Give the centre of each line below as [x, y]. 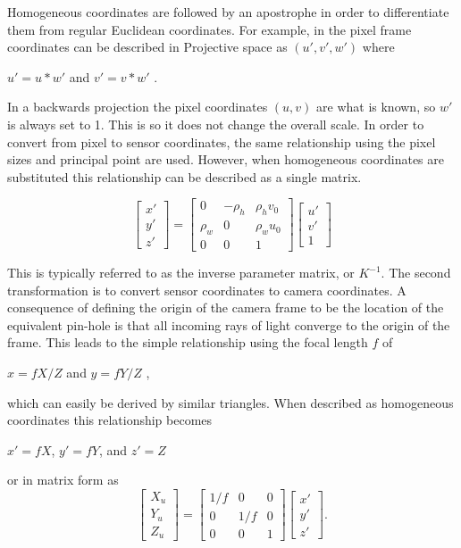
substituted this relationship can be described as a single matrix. [184, 176]
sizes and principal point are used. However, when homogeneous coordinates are [226, 159]
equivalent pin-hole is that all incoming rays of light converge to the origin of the [229, 324]
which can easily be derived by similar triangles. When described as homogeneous [230, 402]
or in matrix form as [63, 480]
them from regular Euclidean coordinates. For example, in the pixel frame [210, 29]
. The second [416, 273]
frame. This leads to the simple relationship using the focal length [188, 342]
